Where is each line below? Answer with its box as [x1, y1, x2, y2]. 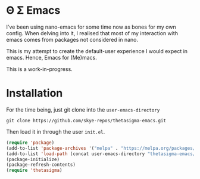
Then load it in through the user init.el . [6, 128, 105, 135]
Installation [6, 87, 63, 100]
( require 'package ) [6, 140, 55, 146]
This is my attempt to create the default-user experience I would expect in [6, 47, 188, 54]
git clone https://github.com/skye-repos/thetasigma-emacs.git [6, 118, 167, 124]
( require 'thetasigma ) [6, 168, 62, 174]
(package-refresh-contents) [6, 162, 76, 168]
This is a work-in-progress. [6, 65, 73, 72]
